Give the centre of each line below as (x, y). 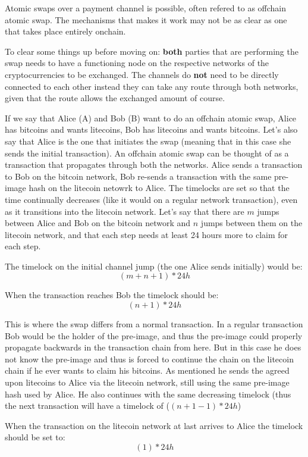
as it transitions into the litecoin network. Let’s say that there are (125, 211)
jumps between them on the (252, 223)
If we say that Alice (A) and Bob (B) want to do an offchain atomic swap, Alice (151, 118)
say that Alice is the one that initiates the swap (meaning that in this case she (148, 141)
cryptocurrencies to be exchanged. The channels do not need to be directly (142, 74)
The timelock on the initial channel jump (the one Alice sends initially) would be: (154, 266)
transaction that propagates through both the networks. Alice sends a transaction (154, 165)
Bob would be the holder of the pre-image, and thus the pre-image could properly (154, 335)
